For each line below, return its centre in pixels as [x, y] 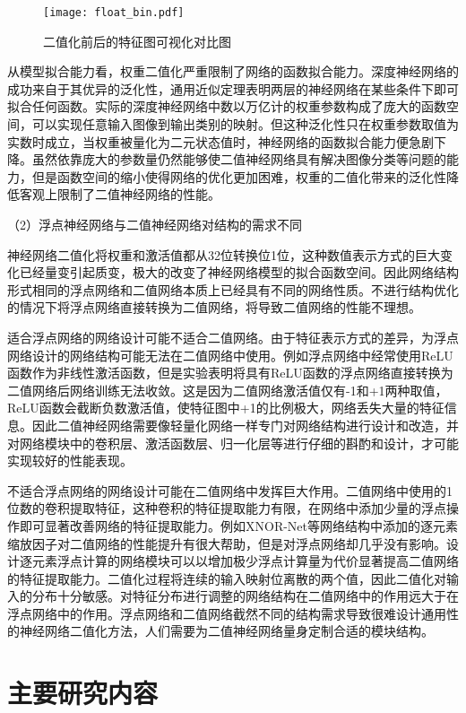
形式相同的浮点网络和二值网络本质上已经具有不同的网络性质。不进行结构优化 [233, 289]
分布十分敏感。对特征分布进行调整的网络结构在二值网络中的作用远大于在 [245, 596]
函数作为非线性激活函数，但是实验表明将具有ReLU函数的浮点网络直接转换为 [230, 373]
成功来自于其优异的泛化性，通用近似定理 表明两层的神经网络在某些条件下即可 [233, 88]
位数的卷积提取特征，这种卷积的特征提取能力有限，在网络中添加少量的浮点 [227, 508]
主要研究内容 [83, 693]
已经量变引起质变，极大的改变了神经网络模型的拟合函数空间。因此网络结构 [239, 272]
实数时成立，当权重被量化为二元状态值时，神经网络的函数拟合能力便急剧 [220, 141]
